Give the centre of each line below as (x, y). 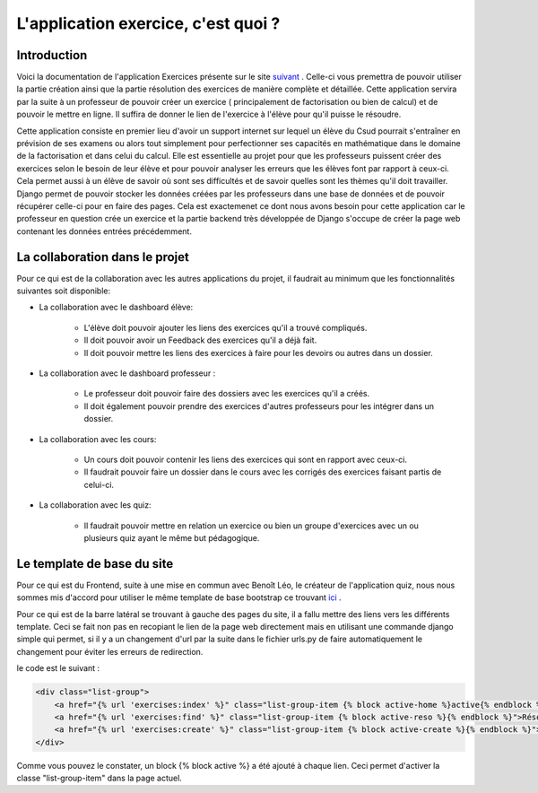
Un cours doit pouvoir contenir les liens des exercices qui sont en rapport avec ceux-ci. (246, 459)
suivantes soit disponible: (64, 291)
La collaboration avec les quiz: (95, 505)
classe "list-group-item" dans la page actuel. (100, 778)
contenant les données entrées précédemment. (104, 231)
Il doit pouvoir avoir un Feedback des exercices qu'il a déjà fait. (200, 340)
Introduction (52, 55)
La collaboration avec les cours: (98, 439)
